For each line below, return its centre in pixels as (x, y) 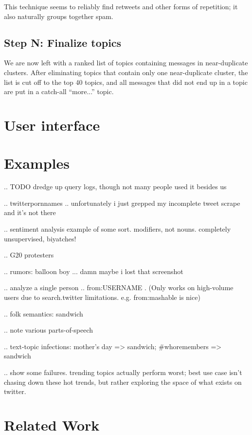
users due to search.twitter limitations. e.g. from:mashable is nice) (102, 297)
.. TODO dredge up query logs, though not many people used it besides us (115, 187)
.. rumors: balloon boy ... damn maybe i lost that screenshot (94, 271)
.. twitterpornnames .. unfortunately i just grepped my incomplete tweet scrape (122, 203)
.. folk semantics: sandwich (44, 313)
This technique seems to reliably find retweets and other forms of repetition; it (121, 6)
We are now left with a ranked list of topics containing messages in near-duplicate (126, 63)
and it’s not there (30, 212)
